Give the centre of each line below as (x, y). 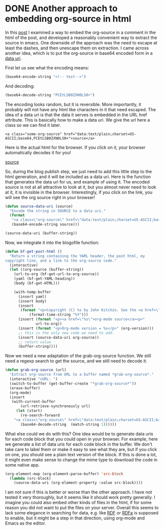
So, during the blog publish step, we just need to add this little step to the (79, 171)
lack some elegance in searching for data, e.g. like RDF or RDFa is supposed (82, 513)
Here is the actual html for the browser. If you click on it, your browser (75, 147)
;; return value (34, 342)
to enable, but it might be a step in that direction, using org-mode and (75, 518)
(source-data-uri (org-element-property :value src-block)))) (78, 483)
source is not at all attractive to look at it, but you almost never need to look (81, 187)
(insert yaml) (32, 296)
